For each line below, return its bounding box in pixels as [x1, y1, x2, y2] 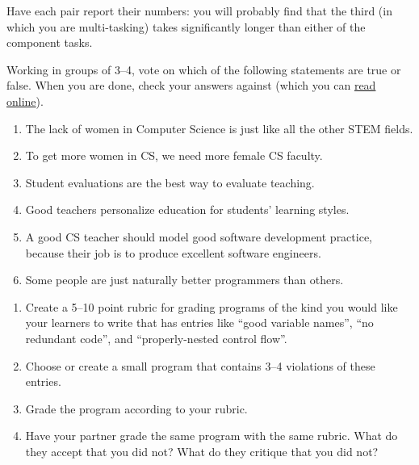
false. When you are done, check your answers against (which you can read [6, 77, 376, 94]
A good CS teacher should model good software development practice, [25, 228, 372, 245]
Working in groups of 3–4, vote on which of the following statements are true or [6, 61, 401, 77]
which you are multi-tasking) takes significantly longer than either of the [6, 18, 366, 35]
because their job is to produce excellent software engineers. [25, 244, 321, 261]
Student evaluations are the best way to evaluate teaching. [25, 174, 315, 191]
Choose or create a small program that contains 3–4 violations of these [25, 357, 375, 374]
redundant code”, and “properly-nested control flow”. [25, 329, 287, 346]
